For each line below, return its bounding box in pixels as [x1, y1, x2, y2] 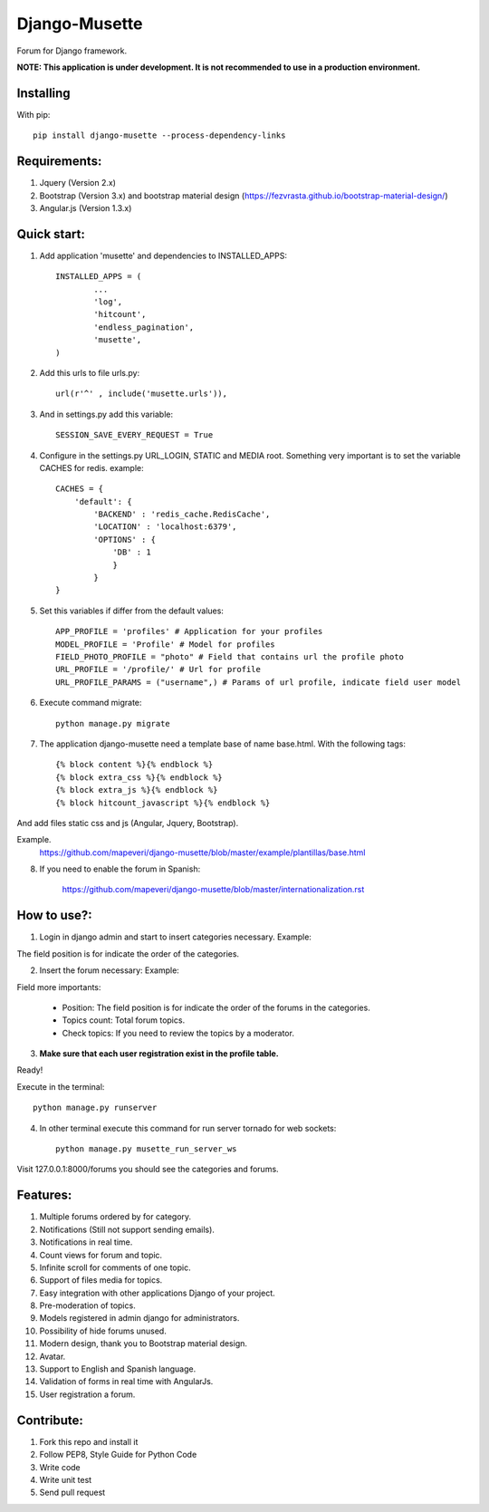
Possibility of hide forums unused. [39, 1325, 167, 1336]
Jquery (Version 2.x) [39, 178, 117, 188]
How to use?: [16, 908, 92, 923]
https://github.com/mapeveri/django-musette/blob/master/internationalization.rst [62, 884, 365, 895]
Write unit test [39, 1474, 92, 1485]
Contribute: [16, 1412, 83, 1428]
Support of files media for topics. [39, 1275, 163, 1286]
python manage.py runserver [33, 1103, 158, 1113]
